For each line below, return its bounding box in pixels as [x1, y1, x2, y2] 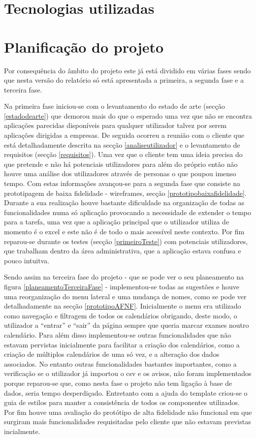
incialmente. [4, 426, 40, 436]
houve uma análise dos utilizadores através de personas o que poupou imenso [4, 168, 236, 179]
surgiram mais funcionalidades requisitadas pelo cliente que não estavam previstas [4, 416, 251, 427]
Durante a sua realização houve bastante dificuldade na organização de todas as [4, 197, 245, 208]
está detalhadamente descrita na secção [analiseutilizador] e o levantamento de [4, 139, 240, 150]
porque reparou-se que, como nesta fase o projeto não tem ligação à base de [4, 377, 232, 388]
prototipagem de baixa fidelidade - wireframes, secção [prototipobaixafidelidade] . [4, 188, 247, 198]
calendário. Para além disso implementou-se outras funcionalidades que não [4, 329, 231, 340]
